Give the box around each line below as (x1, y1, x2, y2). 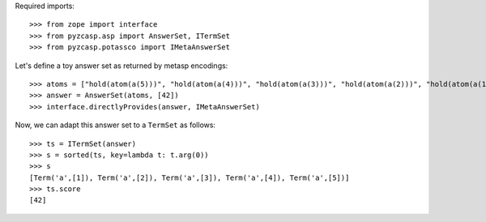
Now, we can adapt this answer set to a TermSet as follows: (15, 120, 216, 130)
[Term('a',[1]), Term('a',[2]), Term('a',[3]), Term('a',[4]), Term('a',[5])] (29, 173, 350, 182)
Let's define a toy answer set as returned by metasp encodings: (15, 61, 228, 70)
